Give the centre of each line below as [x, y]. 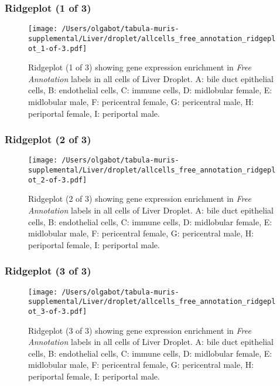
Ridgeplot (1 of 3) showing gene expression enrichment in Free [140, 67]
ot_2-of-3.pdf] [58, 180]
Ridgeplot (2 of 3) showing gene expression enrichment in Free [140, 199]
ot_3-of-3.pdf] [58, 311]
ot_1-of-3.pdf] [58, 48]
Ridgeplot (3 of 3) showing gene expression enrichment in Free [140, 330]
